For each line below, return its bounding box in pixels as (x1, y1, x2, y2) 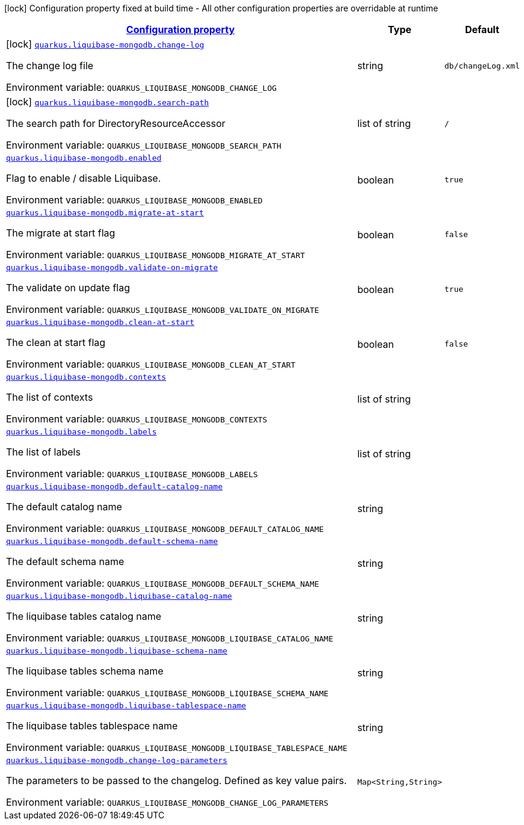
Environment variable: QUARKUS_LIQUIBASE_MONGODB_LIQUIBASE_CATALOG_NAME (6, 632, 333, 644)
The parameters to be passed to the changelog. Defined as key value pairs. (6, 774, 347, 786)
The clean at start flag (6, 336, 106, 348)
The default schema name (6, 555, 125, 567)
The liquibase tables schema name (6, 665, 164, 677)
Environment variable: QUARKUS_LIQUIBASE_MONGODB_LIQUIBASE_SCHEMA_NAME (6, 687, 328, 699)
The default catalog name (6, 501, 122, 513)
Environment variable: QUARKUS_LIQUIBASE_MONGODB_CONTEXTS (6, 413, 268, 425)
